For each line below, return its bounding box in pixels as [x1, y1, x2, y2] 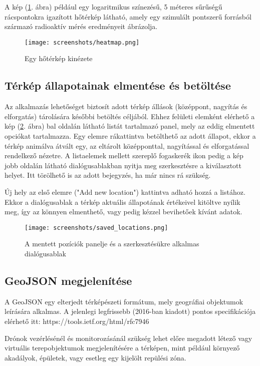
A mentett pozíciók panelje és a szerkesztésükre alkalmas [25, 238, 199, 249]
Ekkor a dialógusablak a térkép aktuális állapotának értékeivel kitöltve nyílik [5, 196, 240, 207]
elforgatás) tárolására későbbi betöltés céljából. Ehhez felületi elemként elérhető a [5, 111, 255, 121]
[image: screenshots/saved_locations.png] [25, 224, 168, 231]
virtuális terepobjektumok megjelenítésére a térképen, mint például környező [5, 342, 240, 353]
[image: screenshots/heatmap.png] [25, 39, 140, 46]
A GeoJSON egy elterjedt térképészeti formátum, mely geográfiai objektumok [5, 296, 243, 306]
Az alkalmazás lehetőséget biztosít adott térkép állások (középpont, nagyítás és [5, 101, 247, 112]
